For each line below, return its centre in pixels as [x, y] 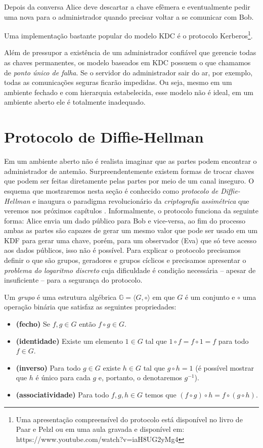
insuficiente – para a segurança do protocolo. [73, 280]
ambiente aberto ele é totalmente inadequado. [75, 102]
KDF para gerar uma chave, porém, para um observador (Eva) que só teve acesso [130, 240]
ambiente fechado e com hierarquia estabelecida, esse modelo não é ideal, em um [129, 92]
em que [164, 297]
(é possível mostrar [225, 367]
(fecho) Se [33, 324]
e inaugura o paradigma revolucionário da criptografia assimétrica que [141, 200]
